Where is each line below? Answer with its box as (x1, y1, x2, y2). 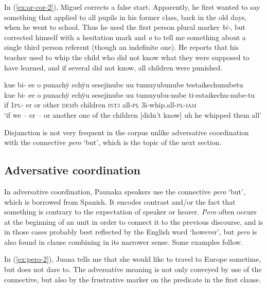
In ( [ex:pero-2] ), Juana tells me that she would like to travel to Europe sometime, (4, 254, 261, 264)
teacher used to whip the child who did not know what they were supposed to (4, 51, 250, 62)
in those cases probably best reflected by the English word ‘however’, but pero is (4, 226, 257, 237)
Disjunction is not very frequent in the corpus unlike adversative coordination (4, 127, 249, 137)
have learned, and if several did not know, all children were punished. (4, 62, 223, 73)
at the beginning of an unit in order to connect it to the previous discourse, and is (4, 216, 263, 227)
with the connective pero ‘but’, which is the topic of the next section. (4, 137, 222, 148)
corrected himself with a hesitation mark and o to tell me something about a (4, 31, 246, 42)
